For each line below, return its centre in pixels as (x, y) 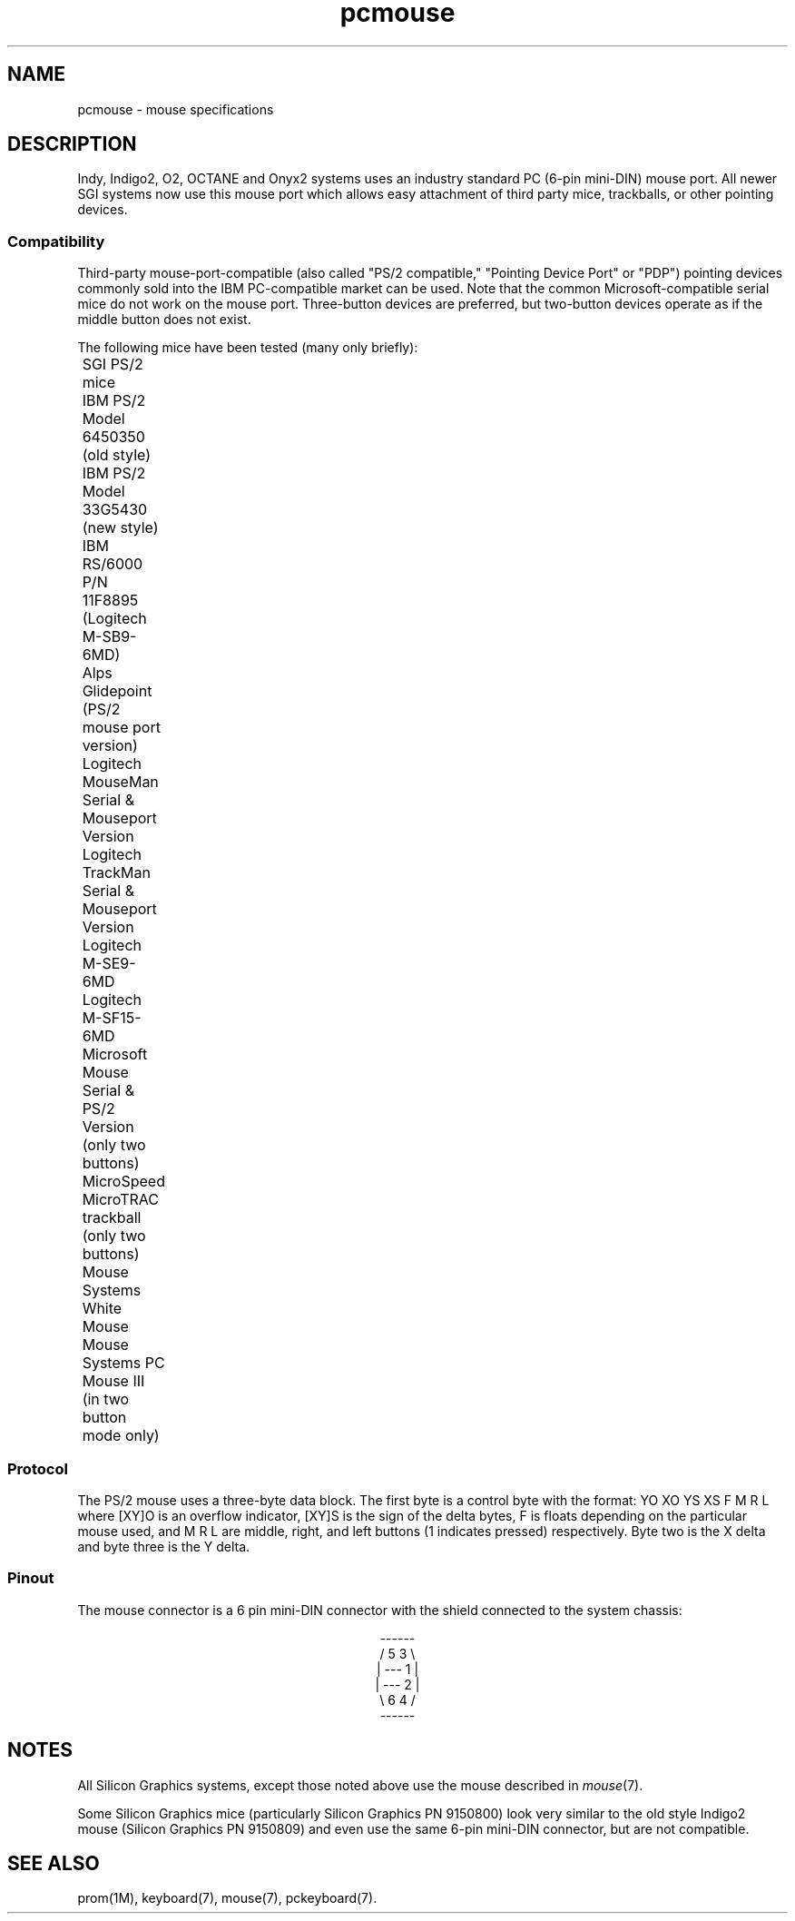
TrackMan (116, 873)
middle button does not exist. (164, 320)
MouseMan (120, 782)
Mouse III (113, 1381)
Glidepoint (117, 691)
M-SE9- (109, 964)
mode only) (121, 1436)
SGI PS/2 (113, 364)
